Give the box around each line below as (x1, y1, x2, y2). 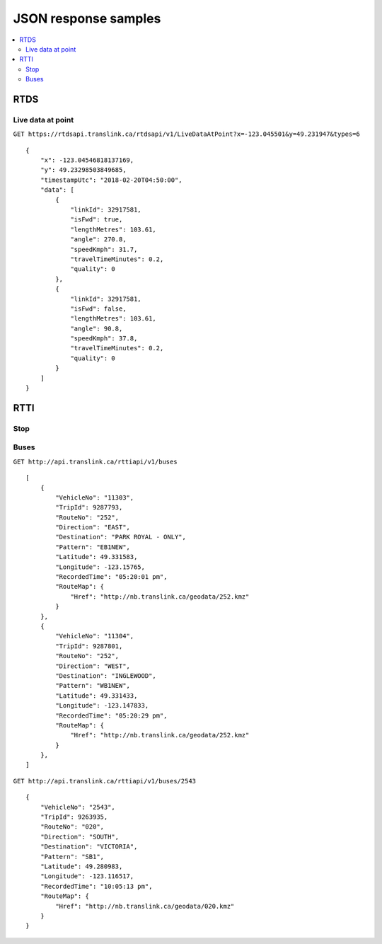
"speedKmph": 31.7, (70, 245, 138, 253)
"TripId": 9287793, (55, 503, 123, 512)
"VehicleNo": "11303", (55, 493, 134, 502)
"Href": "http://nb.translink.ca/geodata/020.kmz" (55, 902, 235, 910)
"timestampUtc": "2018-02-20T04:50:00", (40, 175, 183, 184)
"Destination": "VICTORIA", (40, 843, 138, 851)
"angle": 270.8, (70, 236, 127, 243)
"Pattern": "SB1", (40, 853, 105, 860)
